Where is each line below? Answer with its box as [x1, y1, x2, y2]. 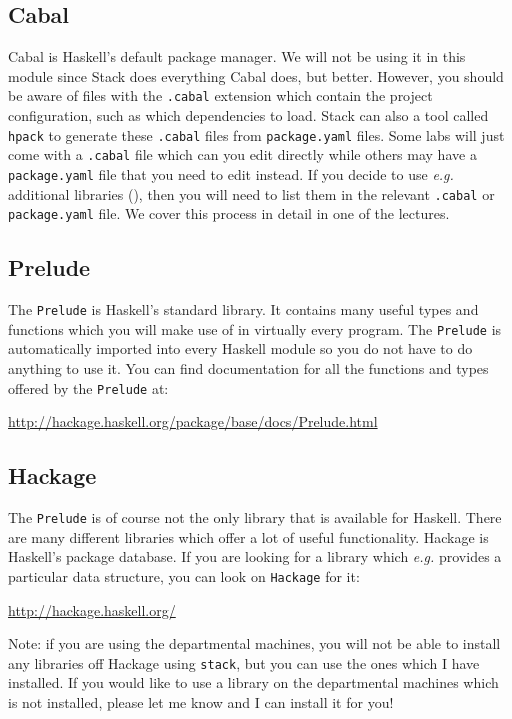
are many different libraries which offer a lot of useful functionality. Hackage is [8, 526, 489, 547]
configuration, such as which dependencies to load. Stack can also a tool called [8, 105, 489, 126]
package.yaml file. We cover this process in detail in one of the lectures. [8, 203, 450, 224]
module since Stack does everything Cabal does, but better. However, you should [8, 65, 504, 86]
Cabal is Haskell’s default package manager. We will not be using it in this [8, 46, 466, 67]
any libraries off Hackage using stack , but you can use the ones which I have [8, 652, 480, 673]
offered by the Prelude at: [8, 377, 169, 398]
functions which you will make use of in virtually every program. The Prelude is [8, 318, 502, 339]
